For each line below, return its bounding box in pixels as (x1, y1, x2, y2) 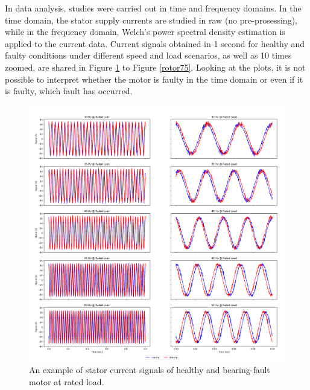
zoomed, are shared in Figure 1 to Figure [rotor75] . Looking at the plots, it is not (5, 60, 306, 73)
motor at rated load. (29, 375, 104, 388)
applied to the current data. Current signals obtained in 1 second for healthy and (5, 37, 305, 50)
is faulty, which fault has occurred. (5, 85, 133, 97)
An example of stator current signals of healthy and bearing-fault (29, 363, 270, 376)
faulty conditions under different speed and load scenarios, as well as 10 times (5, 49, 292, 62)
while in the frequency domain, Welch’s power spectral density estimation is (5, 25, 285, 38)
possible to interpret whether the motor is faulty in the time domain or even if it (5, 72, 303, 85)
